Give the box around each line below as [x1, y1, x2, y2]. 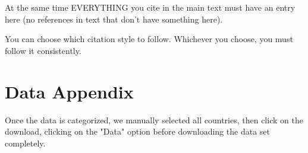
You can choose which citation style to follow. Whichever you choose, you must [5, 33, 293, 45]
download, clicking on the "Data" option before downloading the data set [5, 125, 270, 138]
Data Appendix [5, 79, 134, 103]
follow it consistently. [5, 44, 81, 56]
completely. [5, 136, 46, 149]
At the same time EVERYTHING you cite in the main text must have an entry [5, 1, 296, 13]
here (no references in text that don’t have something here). [5, 12, 223, 25]
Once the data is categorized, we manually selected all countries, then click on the [5, 113, 303, 126]
